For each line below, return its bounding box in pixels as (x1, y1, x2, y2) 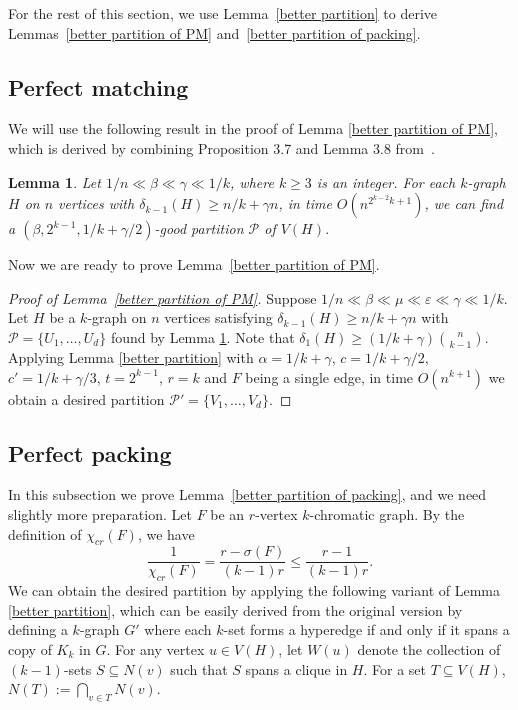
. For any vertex (106, 638, 205, 659)
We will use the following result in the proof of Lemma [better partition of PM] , (8, 118, 498, 139)
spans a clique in (245, 658, 348, 679)
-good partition (154, 218, 244, 239)
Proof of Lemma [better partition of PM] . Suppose (8, 287, 317, 308)
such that (170, 658, 228, 679)
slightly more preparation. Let (8, 503, 192, 524)
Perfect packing (8, 437, 172, 468)
